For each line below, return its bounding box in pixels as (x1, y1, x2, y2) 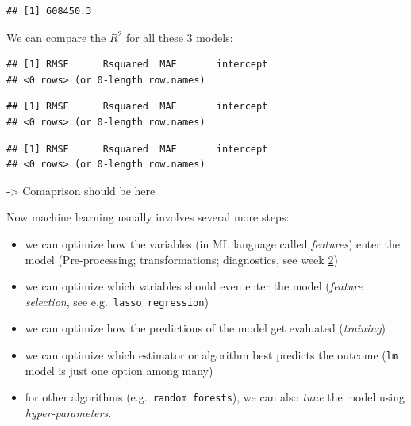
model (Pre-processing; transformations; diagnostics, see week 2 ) (25, 251, 338, 267)
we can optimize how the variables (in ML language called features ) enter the (25, 235, 400, 251)
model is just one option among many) (25, 362, 213, 378)
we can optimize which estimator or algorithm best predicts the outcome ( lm (25, 346, 398, 363)
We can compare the (6, 29, 106, 45)
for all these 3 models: (125, 29, 233, 45)
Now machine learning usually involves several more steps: (6, 209, 290, 225)
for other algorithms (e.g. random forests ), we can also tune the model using (25, 389, 405, 405)
